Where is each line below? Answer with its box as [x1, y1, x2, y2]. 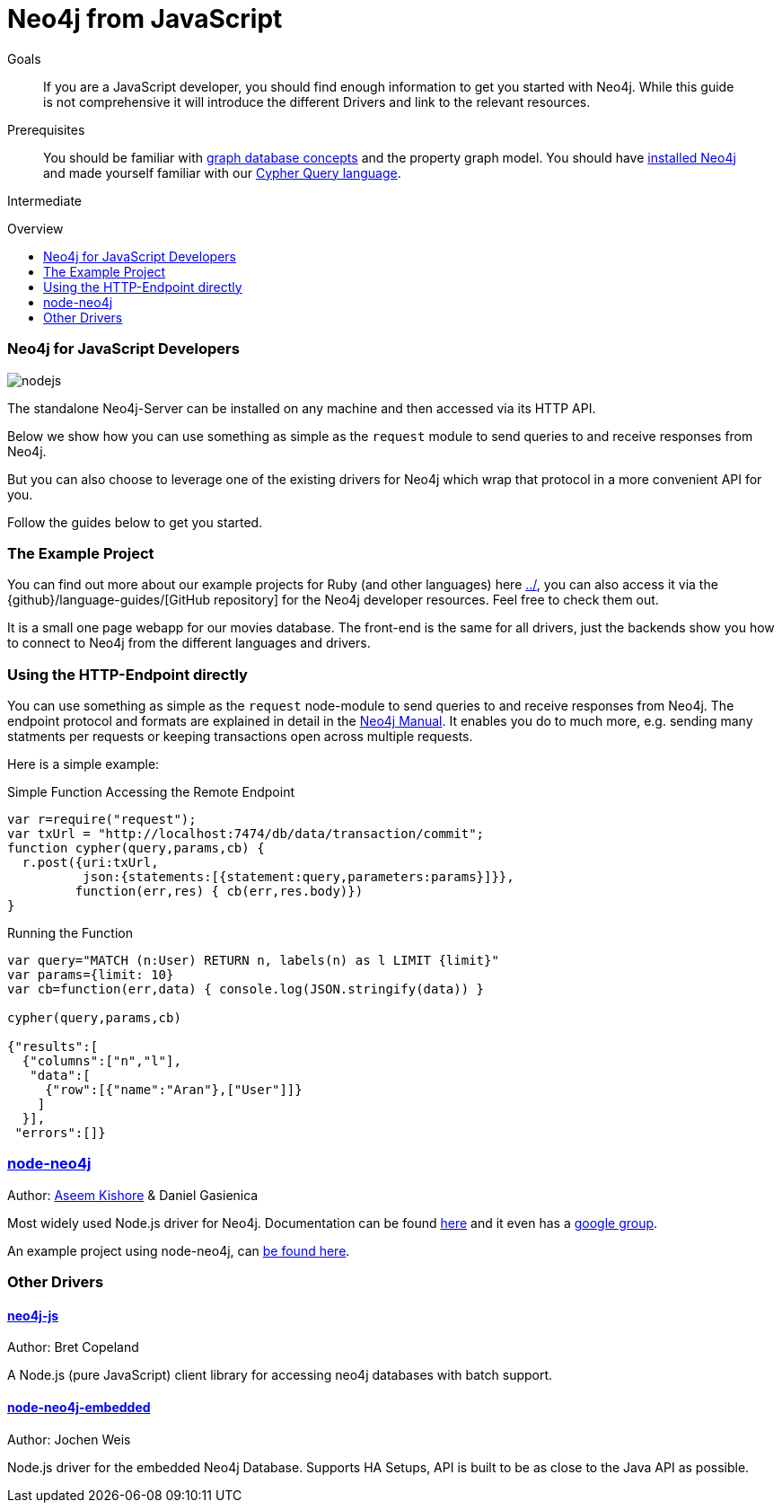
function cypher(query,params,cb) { [7, 841, 265, 855]
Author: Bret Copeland [7, 1339, 139, 1355]
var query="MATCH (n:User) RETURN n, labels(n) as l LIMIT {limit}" [7, 953, 499, 967]
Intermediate [7, 192, 82, 208]
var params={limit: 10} [7, 967, 174, 982]
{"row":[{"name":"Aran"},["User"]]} [45, 1082, 303, 1097]
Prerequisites [7, 121, 85, 137]
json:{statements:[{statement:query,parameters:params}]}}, [83, 870, 514, 884]
